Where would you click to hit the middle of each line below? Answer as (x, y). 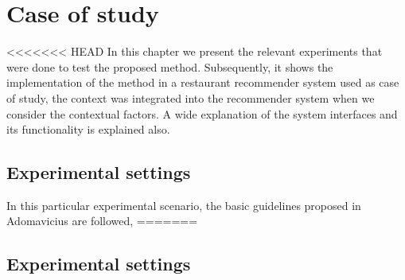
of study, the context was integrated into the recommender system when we (191, 97)
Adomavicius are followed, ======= (102, 221)
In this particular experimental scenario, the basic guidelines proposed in (184, 205)
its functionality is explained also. (88, 129)
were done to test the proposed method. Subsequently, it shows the (170, 66)
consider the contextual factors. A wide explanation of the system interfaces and (202, 113)
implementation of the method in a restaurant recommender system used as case (203, 82)
